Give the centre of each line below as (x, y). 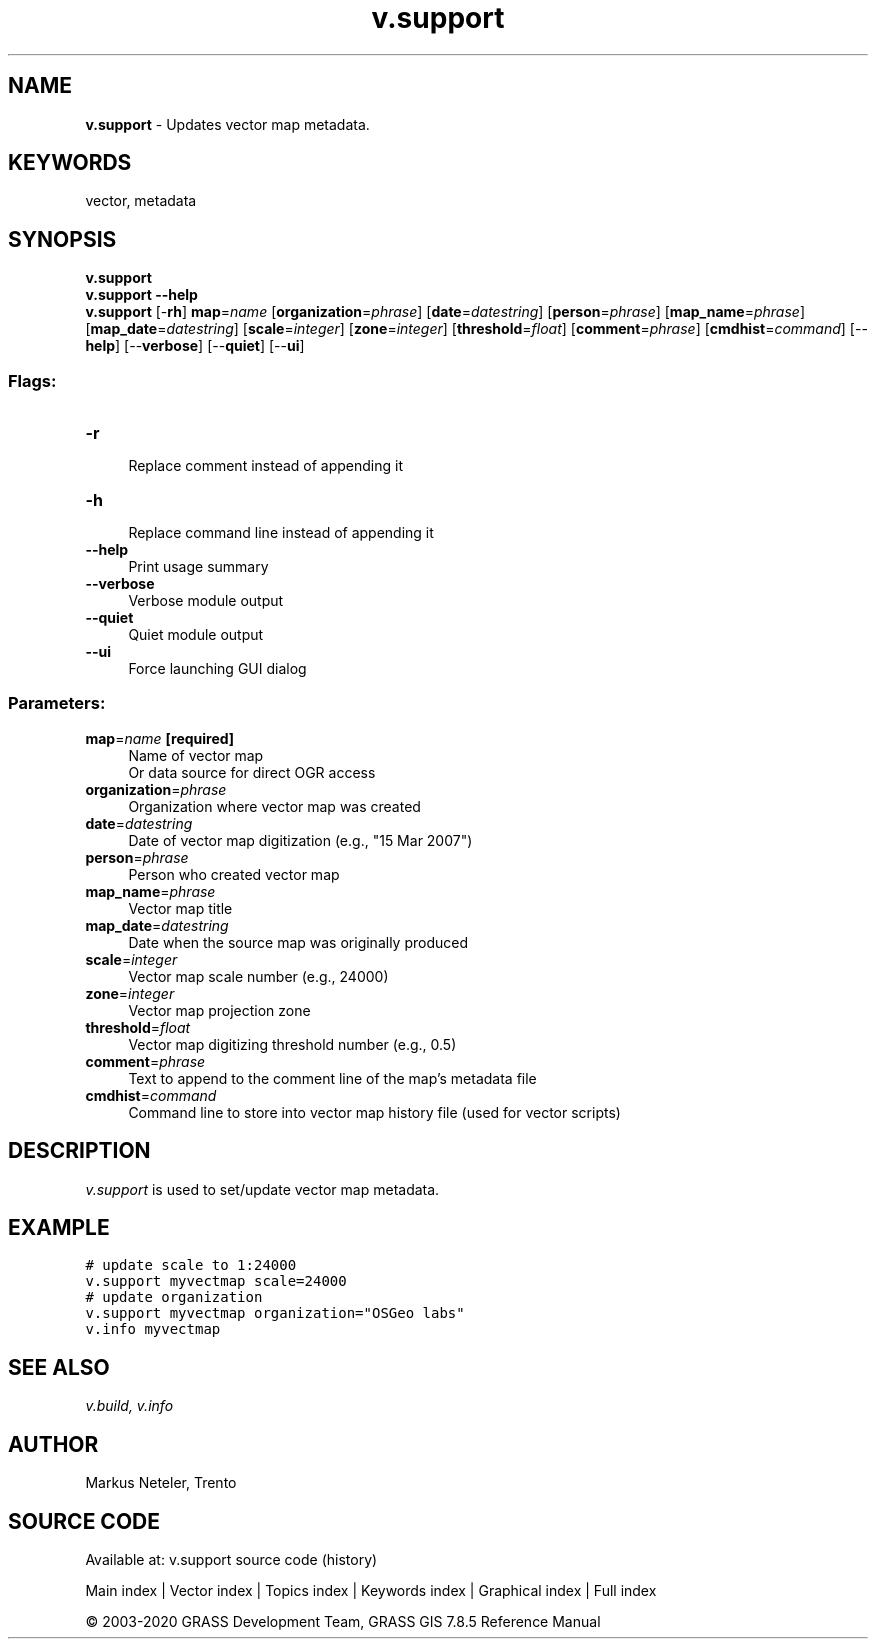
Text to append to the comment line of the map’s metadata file (332, 1078)
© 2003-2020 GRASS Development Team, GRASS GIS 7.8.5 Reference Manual (343, 1621)
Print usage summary (198, 567)
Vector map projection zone (219, 1010)
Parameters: (57, 703)
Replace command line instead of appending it (281, 533)
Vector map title (180, 908)
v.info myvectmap (153, 1329)
